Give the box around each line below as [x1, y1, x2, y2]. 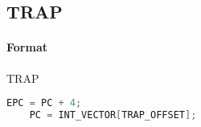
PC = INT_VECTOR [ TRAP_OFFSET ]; [29, 109, 197, 121]
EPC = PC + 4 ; [6, 97, 82, 109]
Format [6, 39, 47, 55]
